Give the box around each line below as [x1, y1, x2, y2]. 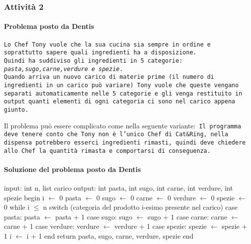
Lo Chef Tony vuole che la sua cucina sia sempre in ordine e [4, 41, 211, 48]
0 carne [131, 192, 153, 202]
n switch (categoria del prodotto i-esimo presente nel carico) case [43, 202, 238, 212]
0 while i [4, 202, 30, 212]
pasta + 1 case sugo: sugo [55, 211, 133, 221]
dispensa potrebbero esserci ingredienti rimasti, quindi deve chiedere [4, 139, 246, 146]
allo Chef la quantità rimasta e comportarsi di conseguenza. [4, 147, 211, 154]
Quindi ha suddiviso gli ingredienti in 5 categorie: [4, 57, 183, 64]
